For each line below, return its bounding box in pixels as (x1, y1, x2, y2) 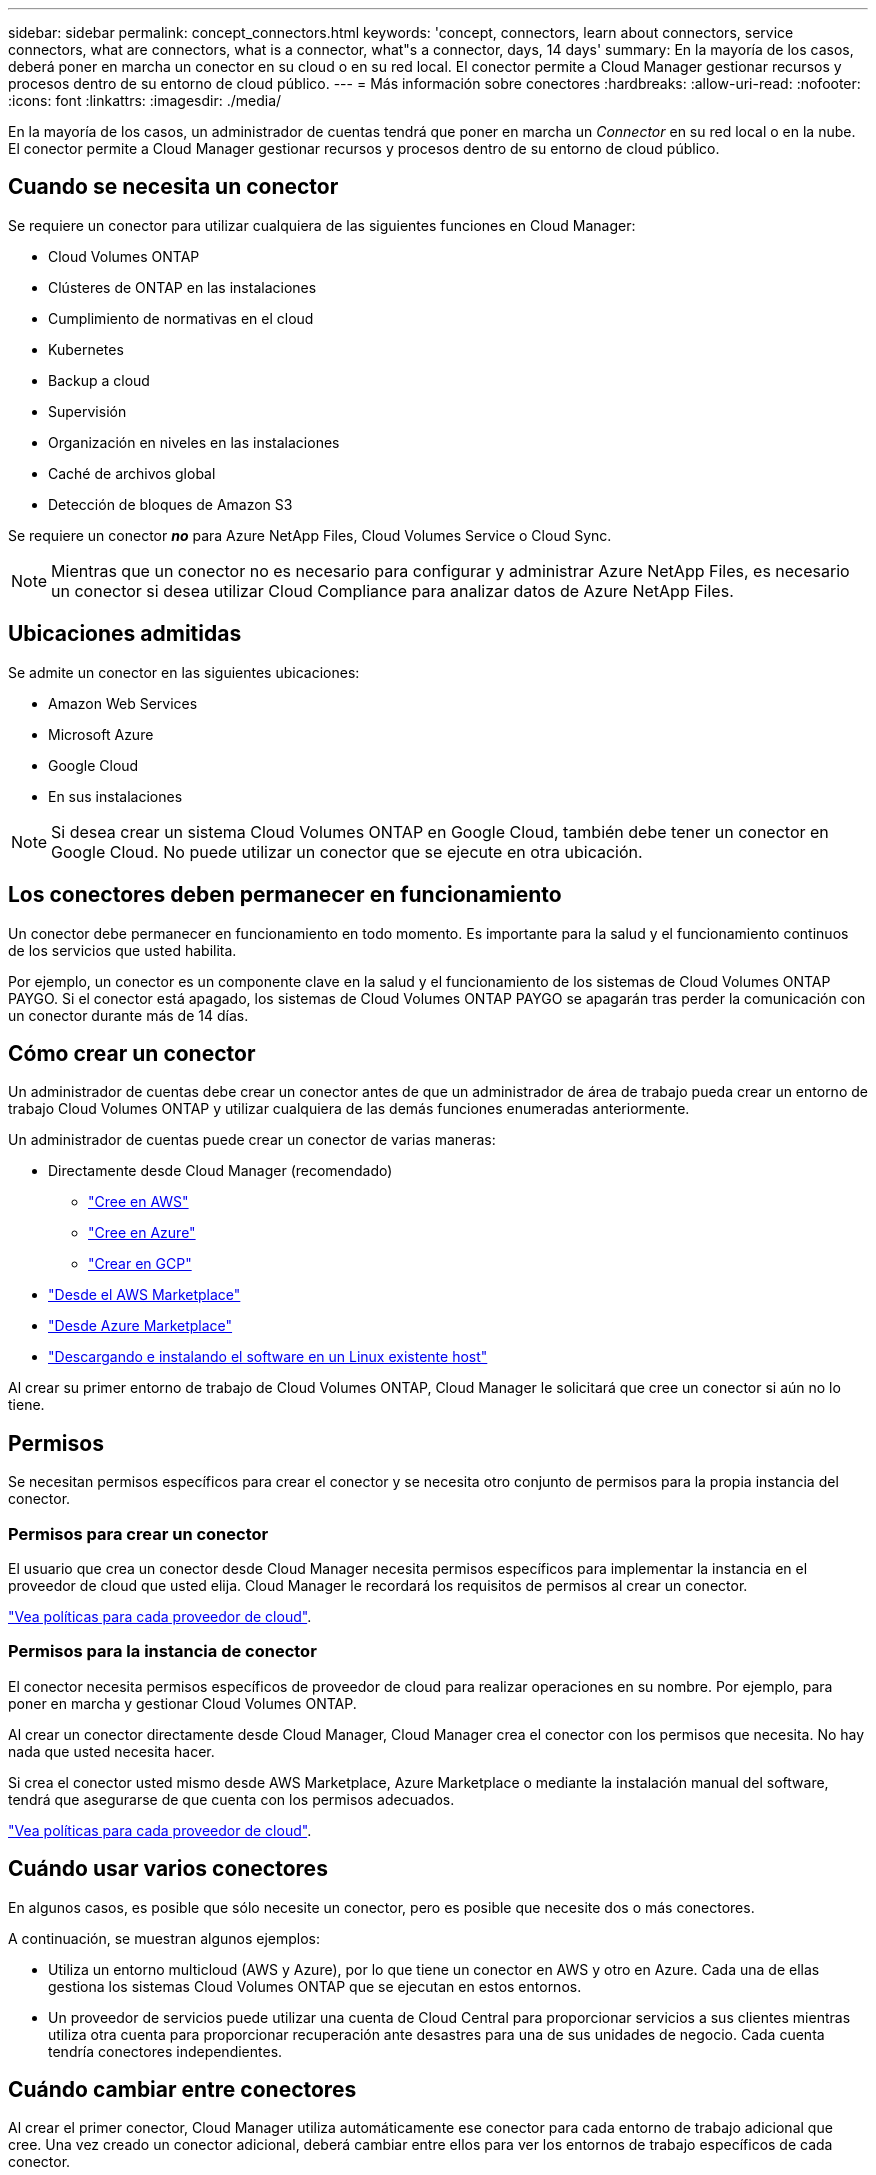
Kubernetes (48, 340, 124, 358)
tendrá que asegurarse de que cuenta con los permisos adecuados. (8, 1790, 455, 1808)
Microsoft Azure (48, 725, 154, 743)
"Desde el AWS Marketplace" (48, 1286, 241, 1304)
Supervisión (48, 402, 127, 420)
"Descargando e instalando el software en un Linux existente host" (48, 1348, 488, 1366)
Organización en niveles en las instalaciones (48, 433, 340, 451)
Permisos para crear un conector (8, 1523, 269, 1544)
